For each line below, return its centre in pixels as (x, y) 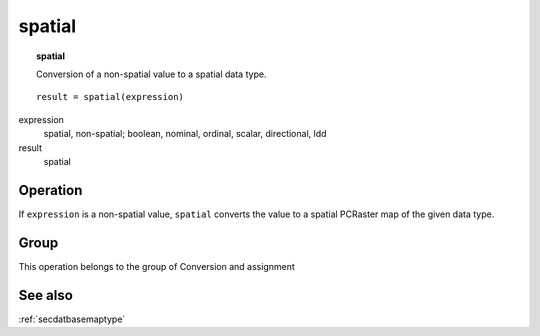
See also (46, 295)
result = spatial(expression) (110, 97)
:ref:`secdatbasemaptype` (72, 319)
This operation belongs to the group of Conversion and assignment (156, 266)
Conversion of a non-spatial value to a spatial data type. (151, 74)
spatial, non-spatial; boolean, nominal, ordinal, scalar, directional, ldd (185, 134)
